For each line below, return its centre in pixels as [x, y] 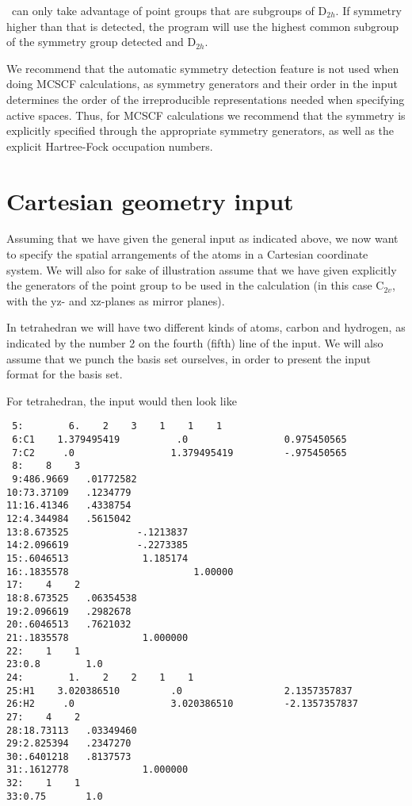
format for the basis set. [65, 374]
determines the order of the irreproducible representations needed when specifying [206, 99]
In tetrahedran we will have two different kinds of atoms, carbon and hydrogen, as [206, 327]
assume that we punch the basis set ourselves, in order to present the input [189, 358]
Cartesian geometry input [150, 200]
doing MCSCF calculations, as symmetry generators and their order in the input [202, 84]
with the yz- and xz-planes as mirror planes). [116, 300]
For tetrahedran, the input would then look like [122, 400]
